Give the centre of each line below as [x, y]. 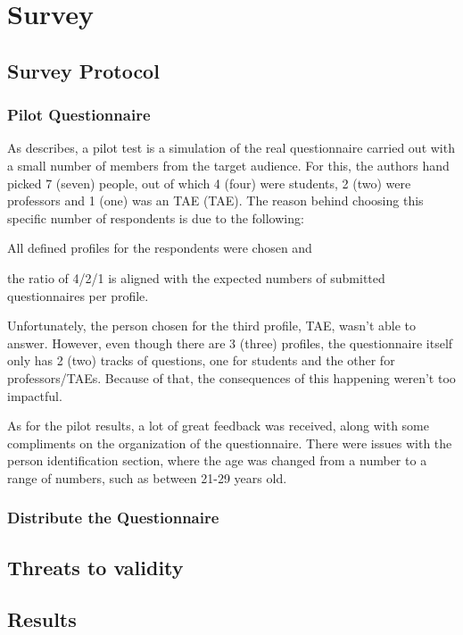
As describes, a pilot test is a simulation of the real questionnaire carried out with [231, 148]
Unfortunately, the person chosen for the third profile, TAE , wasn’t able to [212, 326]
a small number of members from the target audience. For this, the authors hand [228, 165]
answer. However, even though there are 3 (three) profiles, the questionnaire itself [230, 343]
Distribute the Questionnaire [113, 518]
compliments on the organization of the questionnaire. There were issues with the [230, 443]
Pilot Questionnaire [79, 115]
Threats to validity [95, 567]
